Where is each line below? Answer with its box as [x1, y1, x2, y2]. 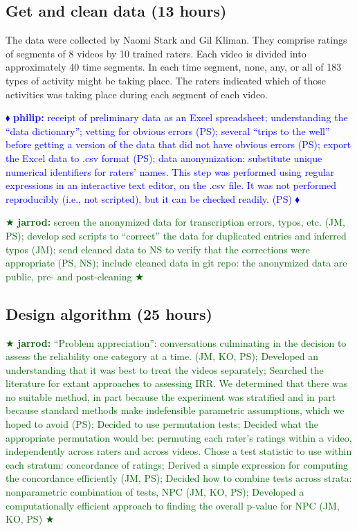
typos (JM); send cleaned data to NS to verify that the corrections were [6, 242, 311, 256]
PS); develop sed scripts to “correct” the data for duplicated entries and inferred [6, 228, 347, 242]
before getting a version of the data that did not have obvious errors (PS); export [6, 137, 351, 152]
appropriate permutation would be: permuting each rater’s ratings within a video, [6, 430, 352, 444]
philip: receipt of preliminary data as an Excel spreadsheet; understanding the [12, 110, 348, 125]
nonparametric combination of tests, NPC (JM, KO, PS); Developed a [6, 485, 304, 499]
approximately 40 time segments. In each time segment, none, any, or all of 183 [6, 60, 342, 74]
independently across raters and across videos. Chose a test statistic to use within [6, 444, 352, 458]
